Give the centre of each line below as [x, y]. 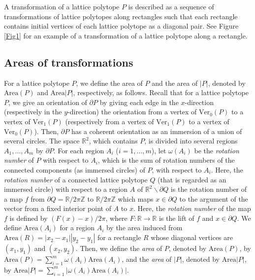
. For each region [79, 150]
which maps [136, 198]
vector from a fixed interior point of [58, 208]
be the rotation [217, 150]
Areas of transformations [69, 62]
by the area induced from [144, 227]
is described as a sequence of [171, 6]
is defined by [29, 218]
